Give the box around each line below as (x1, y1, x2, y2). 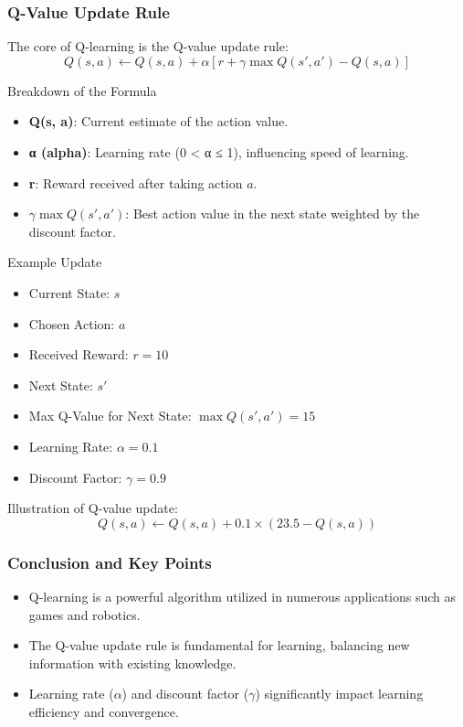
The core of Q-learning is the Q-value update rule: (7, 37, 289, 56)
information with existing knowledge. (28, 653, 237, 672)
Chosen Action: (28, 314, 115, 333)
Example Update (7, 252, 102, 272)
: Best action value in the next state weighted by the (125, 204, 420, 223)
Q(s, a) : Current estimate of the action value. (28, 112, 289, 131)
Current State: (28, 283, 110, 302)
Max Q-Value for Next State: (28, 406, 192, 425)
